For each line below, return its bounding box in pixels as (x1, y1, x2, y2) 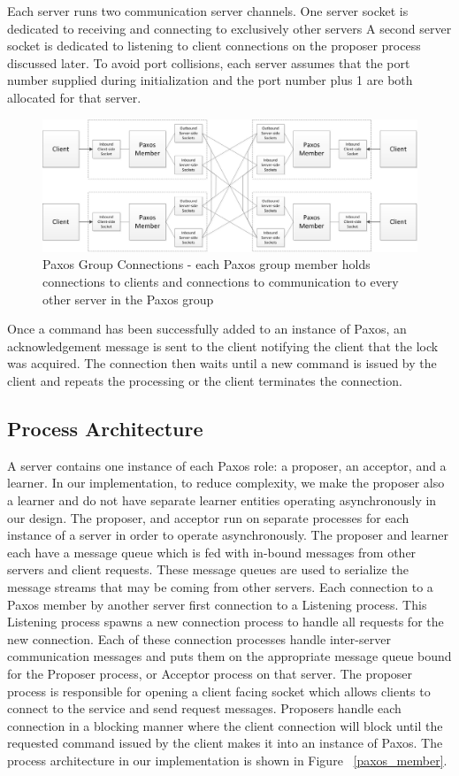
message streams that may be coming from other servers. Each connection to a (7, 577, 433, 595)
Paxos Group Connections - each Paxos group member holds (42, 255, 371, 273)
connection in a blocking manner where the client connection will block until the (7, 716, 443, 734)
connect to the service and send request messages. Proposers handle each (7, 699, 402, 718)
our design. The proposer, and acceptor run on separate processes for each (7, 508, 409, 526)
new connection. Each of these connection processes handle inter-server (7, 629, 391, 648)
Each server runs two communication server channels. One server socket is (7, 2, 409, 19)
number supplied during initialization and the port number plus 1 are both (7, 71, 413, 89)
